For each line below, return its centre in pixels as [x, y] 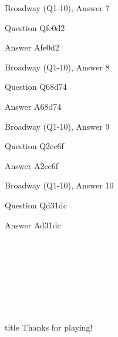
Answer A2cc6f [32, 165]
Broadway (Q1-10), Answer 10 [59, 185]
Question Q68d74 [36, 87]
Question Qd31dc [36, 205]
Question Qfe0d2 [35, 27]
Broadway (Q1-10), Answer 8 [57, 67]
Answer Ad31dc [33, 225]
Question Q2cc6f [34, 146]
